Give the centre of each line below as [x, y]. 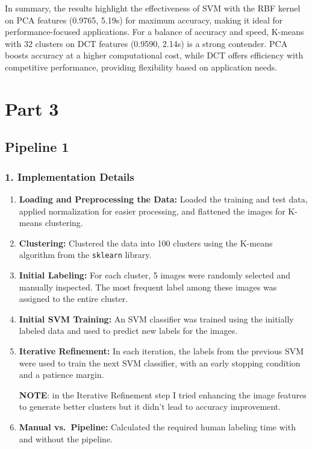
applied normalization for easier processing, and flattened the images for [152, 211]
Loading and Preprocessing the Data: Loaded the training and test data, [163, 199]
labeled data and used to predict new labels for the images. [128, 331]
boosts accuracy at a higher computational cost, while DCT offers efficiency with [154, 55]
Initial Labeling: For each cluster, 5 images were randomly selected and [155, 275]
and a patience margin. [61, 375]
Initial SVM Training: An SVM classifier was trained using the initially [156, 319]
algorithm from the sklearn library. [85, 255]
